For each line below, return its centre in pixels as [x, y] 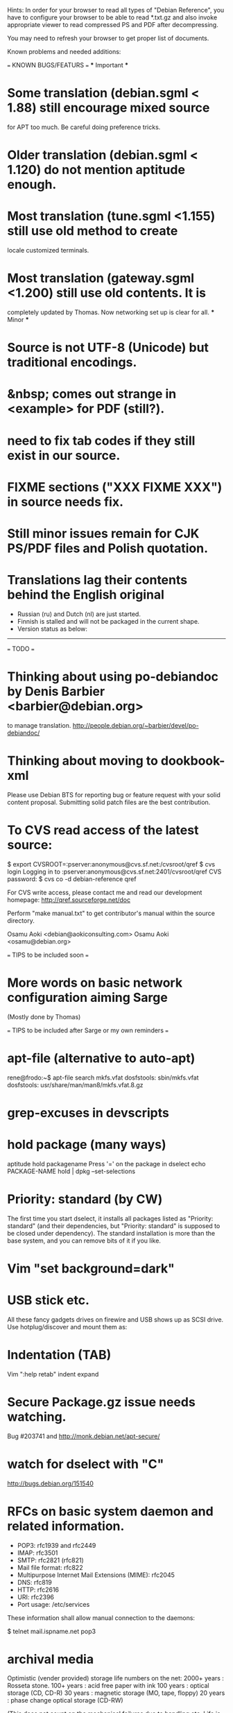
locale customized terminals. [48, 250]
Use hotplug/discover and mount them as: [67, 1327]
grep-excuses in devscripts [88, 1113]
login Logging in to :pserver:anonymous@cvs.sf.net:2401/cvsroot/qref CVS [114, 871]
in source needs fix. [65, 502]
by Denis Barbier [56, 691]
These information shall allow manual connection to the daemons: [101, 1618]
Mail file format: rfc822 [50, 1567]
